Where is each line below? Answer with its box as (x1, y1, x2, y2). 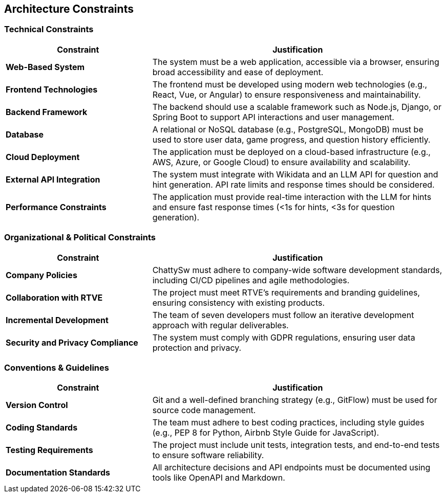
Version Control (6, 400, 68, 411)
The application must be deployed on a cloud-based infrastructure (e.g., (152, 146, 431, 157)
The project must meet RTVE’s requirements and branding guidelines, (152, 287, 420, 298)
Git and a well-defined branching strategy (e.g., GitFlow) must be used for (152, 395, 437, 405)
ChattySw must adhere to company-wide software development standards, (152, 264, 442, 275)
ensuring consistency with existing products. (152, 297, 325, 308)
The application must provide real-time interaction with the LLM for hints (152, 191, 432, 202)
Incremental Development (6, 314, 109, 325)
